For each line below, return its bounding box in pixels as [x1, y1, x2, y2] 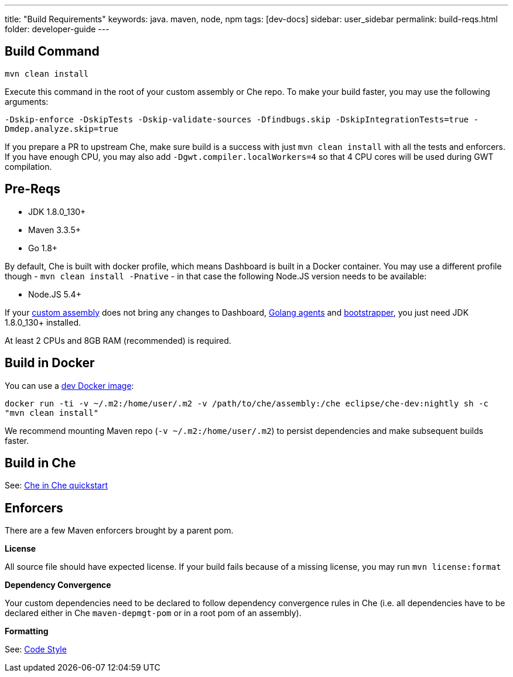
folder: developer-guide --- [5, 24, 110, 34]
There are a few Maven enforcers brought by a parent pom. [5, 525, 234, 536]
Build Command [5, 44, 100, 59]
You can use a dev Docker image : [5, 380, 134, 391]
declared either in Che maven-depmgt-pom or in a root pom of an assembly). [5, 608, 302, 618]
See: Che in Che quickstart [5, 480, 108, 491]
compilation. [5, 161, 52, 172]
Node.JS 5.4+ [28, 289, 81, 299]
